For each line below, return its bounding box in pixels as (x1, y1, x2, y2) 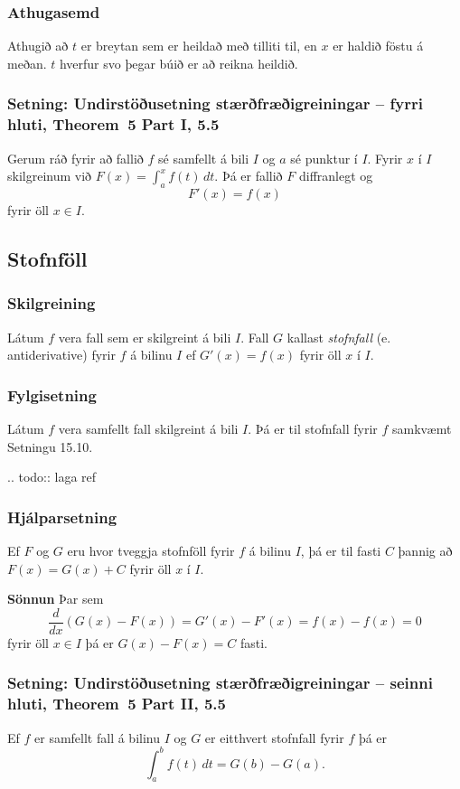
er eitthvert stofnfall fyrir (204, 728, 344, 747)
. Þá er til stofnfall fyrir (248, 418, 378, 437)
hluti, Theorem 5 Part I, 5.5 (7, 113, 220, 136)
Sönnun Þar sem (7, 589, 104, 608)
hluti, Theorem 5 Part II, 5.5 (7, 692, 226, 715)
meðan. (7, 53, 47, 72)
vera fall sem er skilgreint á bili (58, 327, 231, 346)
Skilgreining (7, 292, 96, 315)
